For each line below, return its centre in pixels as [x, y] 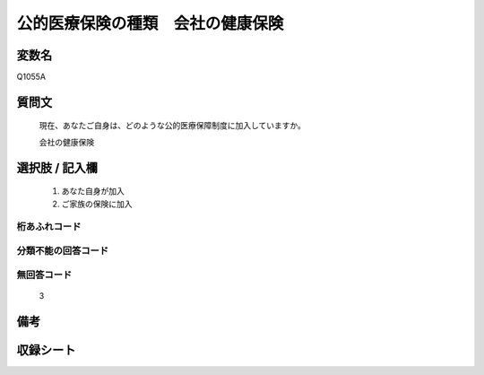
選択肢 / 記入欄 [57, 167]
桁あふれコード [49, 227]
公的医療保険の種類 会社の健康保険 [150, 23]
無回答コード [44, 275]
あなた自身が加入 [93, 191]
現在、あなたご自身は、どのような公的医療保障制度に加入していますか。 [173, 126]
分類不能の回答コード [63, 250]
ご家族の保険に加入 [97, 204]
